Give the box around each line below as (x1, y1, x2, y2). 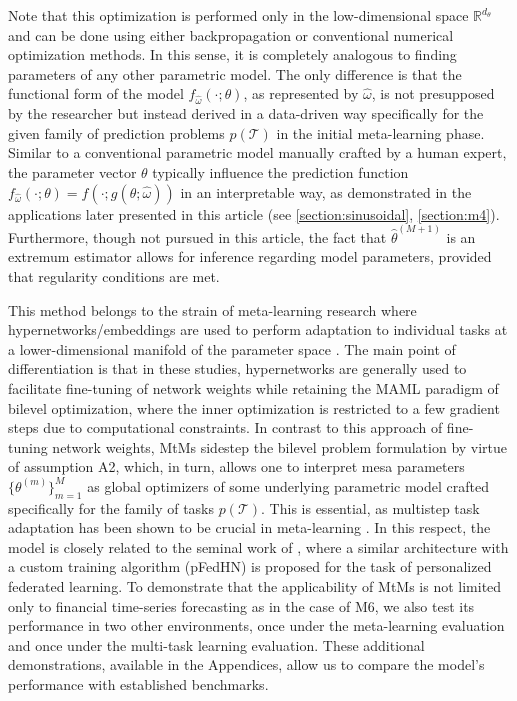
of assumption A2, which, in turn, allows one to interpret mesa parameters (8, 456, 465, 477)
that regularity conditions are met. (8, 265, 220, 286)
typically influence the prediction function (152, 161, 409, 182)
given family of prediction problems (8, 122, 225, 143)
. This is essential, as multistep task (261, 497, 480, 518)
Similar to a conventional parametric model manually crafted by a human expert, (8, 142, 507, 163)
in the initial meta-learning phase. (276, 122, 485, 143)
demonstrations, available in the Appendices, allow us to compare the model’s (8, 654, 485, 675)
